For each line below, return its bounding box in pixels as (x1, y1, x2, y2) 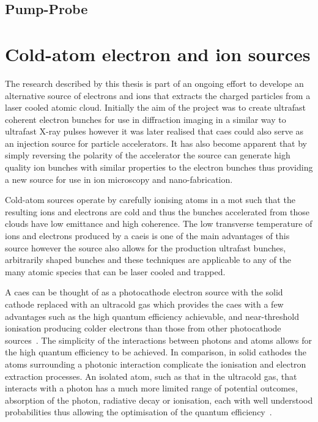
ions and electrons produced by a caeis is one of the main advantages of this (5, 229, 290, 242)
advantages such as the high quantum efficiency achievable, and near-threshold (5, 309, 300, 322)
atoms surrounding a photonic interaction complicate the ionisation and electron (5, 357, 306, 370)
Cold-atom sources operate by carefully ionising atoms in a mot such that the (5, 193, 295, 206)
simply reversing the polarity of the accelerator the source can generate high (5, 149, 290, 161)
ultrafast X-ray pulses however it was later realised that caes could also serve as (5, 125, 304, 138)
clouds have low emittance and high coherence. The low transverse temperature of (5, 217, 312, 230)
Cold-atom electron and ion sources (5, 41, 311, 66)
